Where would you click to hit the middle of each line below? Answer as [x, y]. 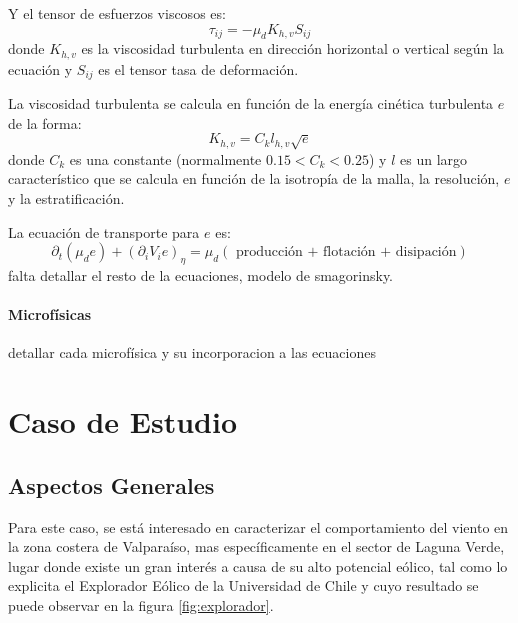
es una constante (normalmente [165, 158]
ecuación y [40, 68]
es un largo [434, 158]
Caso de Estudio [123, 421]
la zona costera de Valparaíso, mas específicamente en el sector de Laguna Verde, [256, 546]
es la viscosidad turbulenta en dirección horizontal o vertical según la [292, 48]
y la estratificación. [66, 198]
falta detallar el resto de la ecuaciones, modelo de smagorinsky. [201, 275]
